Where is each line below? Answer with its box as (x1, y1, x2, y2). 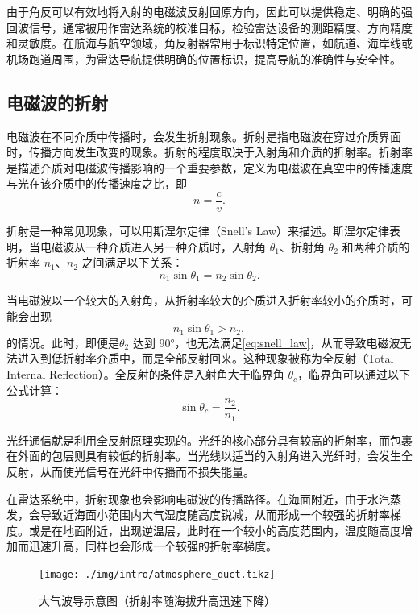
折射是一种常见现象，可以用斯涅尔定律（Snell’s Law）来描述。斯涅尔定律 (6, 222, 390, 239)
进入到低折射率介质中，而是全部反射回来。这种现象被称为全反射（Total (17, 350, 394, 367)
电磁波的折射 (6, 89, 108, 114)
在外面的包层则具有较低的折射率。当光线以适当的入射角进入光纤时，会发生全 (6, 447, 413, 464)
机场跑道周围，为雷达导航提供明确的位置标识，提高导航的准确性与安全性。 (6, 50, 401, 67)
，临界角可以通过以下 (297, 366, 411, 383)
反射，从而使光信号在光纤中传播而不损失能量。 (6, 463, 255, 479)
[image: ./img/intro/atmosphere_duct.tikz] (39, 568, 276, 580)
